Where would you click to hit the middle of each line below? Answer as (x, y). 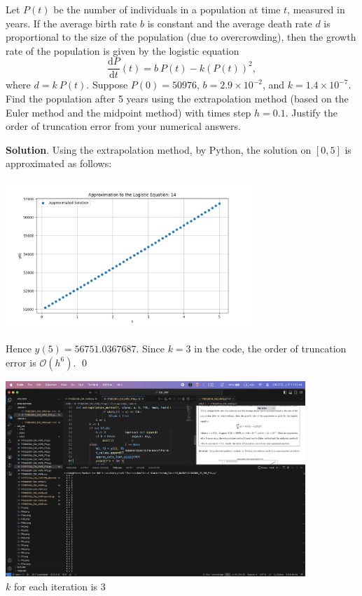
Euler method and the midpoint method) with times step (128, 112)
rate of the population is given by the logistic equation (123, 50)
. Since (150, 349)
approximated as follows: (59, 163)
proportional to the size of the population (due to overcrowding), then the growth (181, 37)
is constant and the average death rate (230, 23)
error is (21, 362)
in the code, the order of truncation (270, 349)
